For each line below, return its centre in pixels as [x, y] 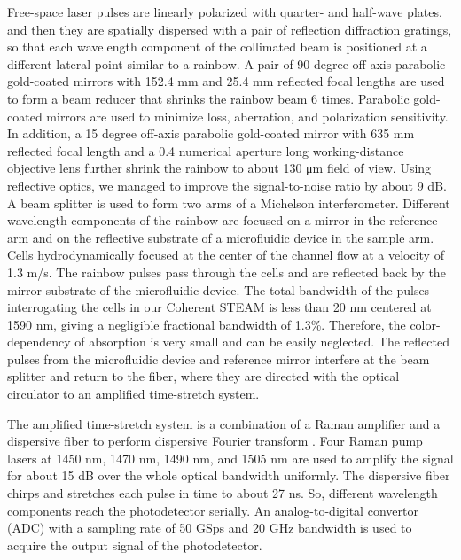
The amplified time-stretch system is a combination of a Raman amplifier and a [224, 423]
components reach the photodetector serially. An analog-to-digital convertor [213, 510]
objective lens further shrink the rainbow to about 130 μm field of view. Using [219, 168]
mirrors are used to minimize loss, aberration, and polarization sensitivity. [247, 116]
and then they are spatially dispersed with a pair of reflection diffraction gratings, [230, 29]
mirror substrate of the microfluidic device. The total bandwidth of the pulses [219, 289]
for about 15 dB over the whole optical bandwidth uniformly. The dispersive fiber [229, 475]
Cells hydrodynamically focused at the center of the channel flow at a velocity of [226, 255]
